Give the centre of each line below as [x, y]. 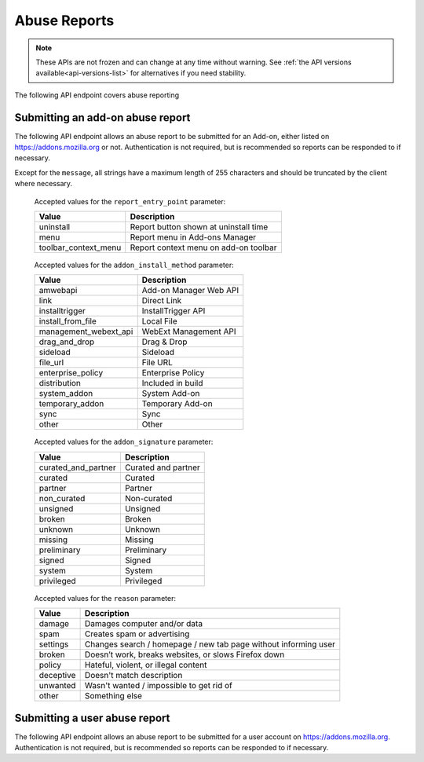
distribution [60, 383]
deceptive [57, 676]
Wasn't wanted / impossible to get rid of [159, 686]
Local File [160, 321]
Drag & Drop [164, 342]
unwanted [57, 686]
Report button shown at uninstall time [199, 226]
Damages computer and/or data [144, 624]
